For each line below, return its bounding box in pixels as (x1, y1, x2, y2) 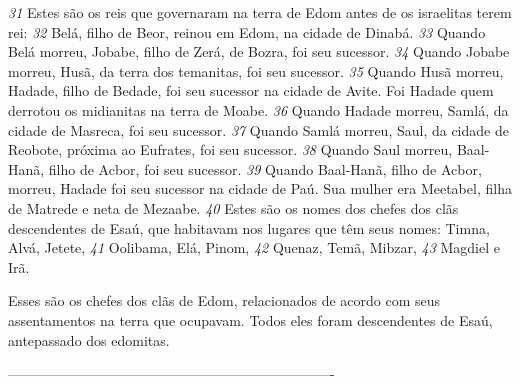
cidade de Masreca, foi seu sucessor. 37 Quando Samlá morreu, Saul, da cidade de (8, 119, 509, 140)
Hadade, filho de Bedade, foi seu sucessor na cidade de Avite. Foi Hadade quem (8, 80, 494, 101)
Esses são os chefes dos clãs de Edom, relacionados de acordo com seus (8, 290, 441, 311)
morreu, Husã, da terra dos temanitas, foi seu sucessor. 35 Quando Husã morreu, (8, 60, 504, 81)
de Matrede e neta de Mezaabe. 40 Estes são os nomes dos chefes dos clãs (8, 197, 459, 218)
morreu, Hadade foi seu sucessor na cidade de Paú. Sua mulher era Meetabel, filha (8, 178, 512, 199)
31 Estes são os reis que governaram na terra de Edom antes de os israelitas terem (8, 2, 512, 22)
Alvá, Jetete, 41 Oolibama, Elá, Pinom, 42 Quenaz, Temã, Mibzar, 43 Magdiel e (8, 237, 500, 258)
